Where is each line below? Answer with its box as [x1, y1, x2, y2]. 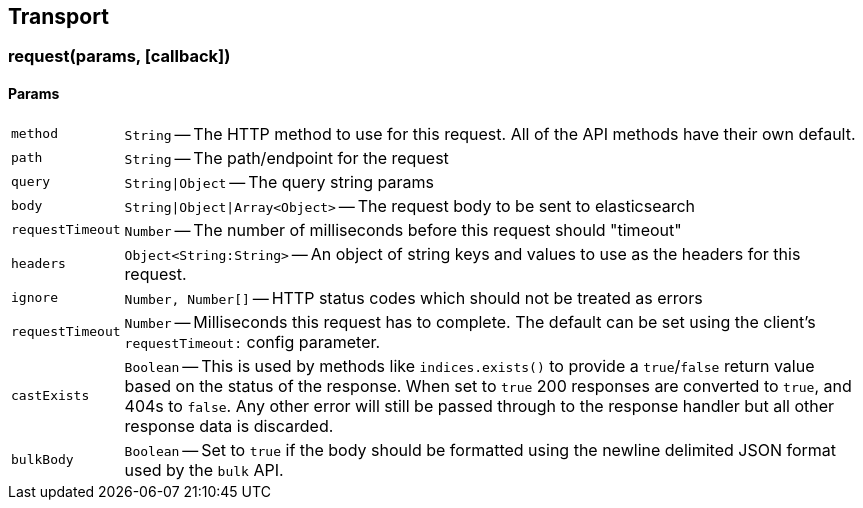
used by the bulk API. [124, 459, 284, 480]
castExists [11, 388, 90, 404]
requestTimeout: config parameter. [124, 331, 381, 352]
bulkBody [11, 452, 74, 468]
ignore [11, 290, 58, 306]
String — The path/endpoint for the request [124, 147, 449, 168]
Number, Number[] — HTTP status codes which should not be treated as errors [124, 287, 703, 308]
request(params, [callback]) [8, 46, 231, 67]
